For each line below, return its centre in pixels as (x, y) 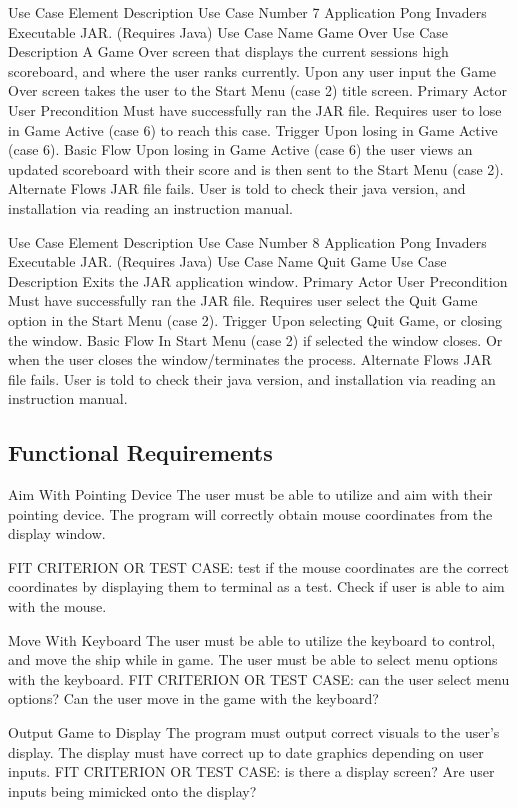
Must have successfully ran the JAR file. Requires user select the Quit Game (243, 300)
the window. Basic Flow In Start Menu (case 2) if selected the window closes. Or (255, 339)
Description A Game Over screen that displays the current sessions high (228, 51)
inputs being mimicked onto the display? (132, 790)
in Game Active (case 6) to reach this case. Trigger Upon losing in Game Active (253, 129)
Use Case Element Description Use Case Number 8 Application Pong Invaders (247, 241)
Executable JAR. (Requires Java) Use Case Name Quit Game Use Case (227, 261)
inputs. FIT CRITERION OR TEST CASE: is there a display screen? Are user (251, 771)
